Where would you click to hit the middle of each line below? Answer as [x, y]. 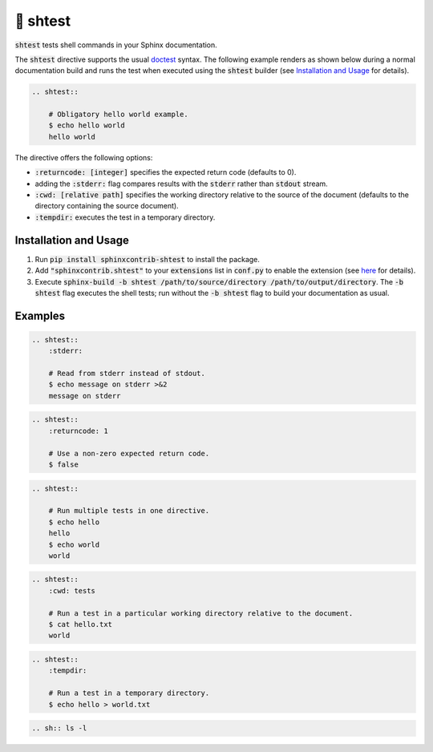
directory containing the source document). [107, 206]
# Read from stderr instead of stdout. [127, 374]
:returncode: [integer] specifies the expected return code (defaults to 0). [166, 172]
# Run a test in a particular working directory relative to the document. [201, 613]
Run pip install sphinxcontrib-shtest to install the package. [148, 259]
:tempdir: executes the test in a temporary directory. [125, 217]
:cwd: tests [72, 590]
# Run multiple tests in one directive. [129, 511]
